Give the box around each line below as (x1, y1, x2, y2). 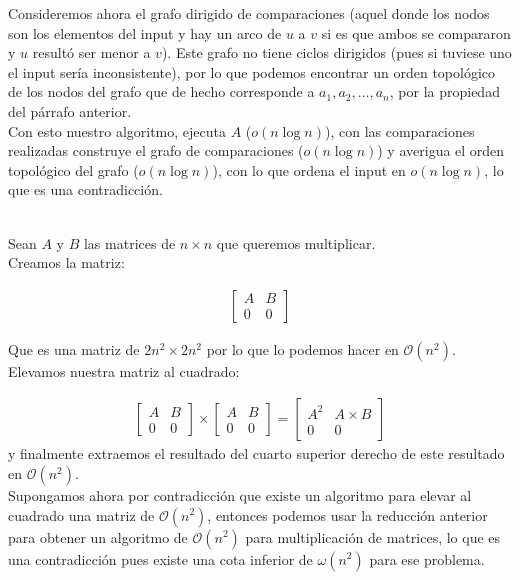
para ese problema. (369, 548, 485, 569)
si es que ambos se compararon (321, 22, 511, 43)
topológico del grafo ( (8, 159, 139, 180)
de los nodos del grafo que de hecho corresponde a (8, 81, 315, 102)
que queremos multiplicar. (216, 232, 376, 253)
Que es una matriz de (8, 338, 140, 359)
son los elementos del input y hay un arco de (8, 22, 282, 43)
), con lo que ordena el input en (212, 159, 406, 180)
